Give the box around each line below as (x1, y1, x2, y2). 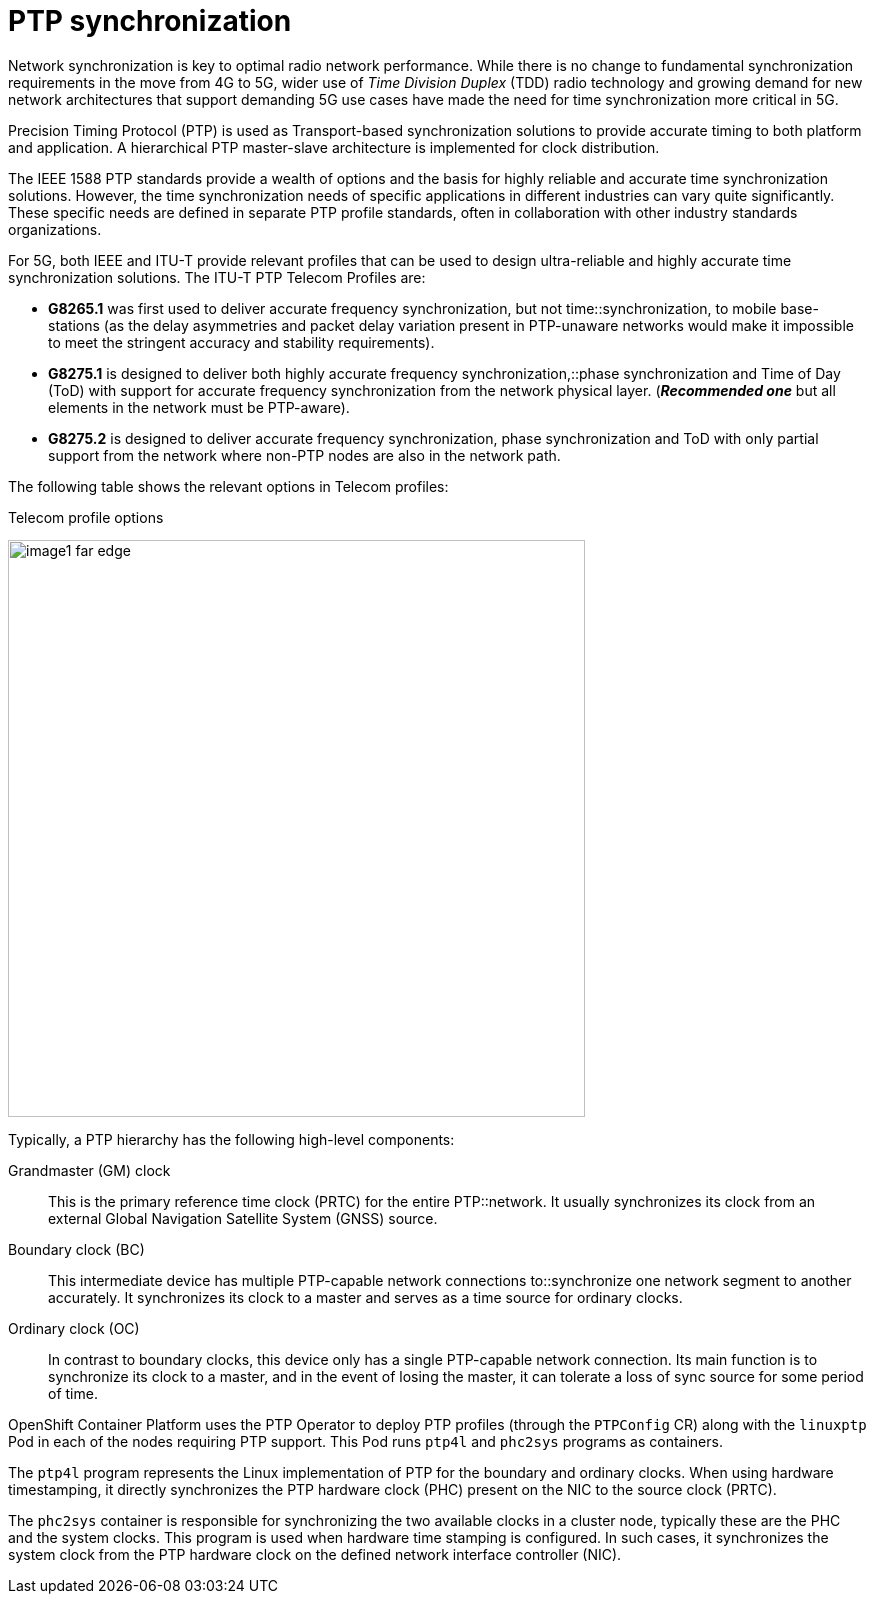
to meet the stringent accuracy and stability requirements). (48, 333, 435, 351)
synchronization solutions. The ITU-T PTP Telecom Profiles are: (8, 268, 426, 286)
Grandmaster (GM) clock (8, 1161, 171, 1179)
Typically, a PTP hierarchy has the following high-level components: (8, 1130, 455, 1148)
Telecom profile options (8, 508, 164, 526)
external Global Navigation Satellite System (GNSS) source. (48, 1209, 438, 1227)
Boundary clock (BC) (8, 1240, 145, 1258)
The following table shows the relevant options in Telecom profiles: (8, 477, 449, 495)
